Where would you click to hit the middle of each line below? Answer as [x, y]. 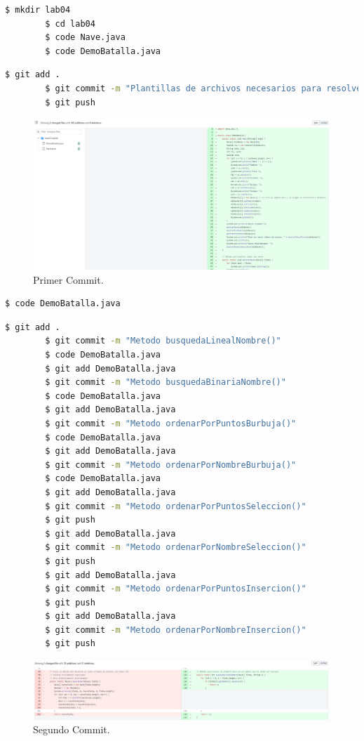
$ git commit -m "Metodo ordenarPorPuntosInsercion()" [176, 589]
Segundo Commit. [72, 729]
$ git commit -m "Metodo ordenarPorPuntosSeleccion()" [176, 506]
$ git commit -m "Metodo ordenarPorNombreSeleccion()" [176, 547]
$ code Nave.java [85, 38]
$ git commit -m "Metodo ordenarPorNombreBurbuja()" [171, 465]
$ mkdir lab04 [38, 10]
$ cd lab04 [70, 24]
